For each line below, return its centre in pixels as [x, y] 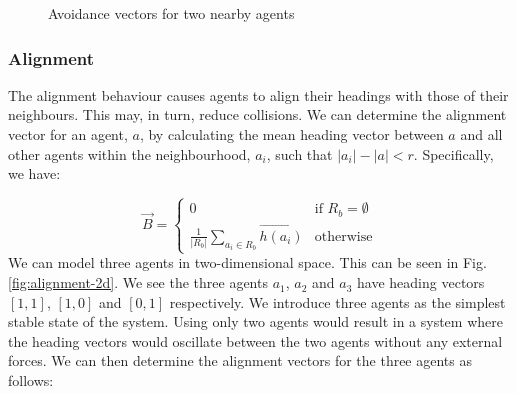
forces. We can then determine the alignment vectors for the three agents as [240, 360]
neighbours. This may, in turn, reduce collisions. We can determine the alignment [257, 114]
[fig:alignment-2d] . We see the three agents [138, 282]
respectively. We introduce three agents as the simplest [337, 301]
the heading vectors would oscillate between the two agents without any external [255, 340]
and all [481, 134]
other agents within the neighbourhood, [129, 153]
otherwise [343, 236]
